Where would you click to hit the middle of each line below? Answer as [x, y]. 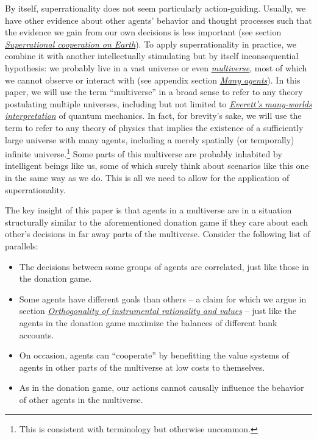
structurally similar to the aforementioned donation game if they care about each [156, 222]
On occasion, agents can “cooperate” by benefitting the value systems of [154, 355]
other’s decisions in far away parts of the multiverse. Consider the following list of [158, 234]
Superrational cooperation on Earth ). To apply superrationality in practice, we [151, 44]
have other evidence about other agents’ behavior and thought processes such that [158, 20]
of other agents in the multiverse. [81, 399]
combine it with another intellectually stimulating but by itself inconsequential [152, 56]
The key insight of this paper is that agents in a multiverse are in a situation [148, 210]
